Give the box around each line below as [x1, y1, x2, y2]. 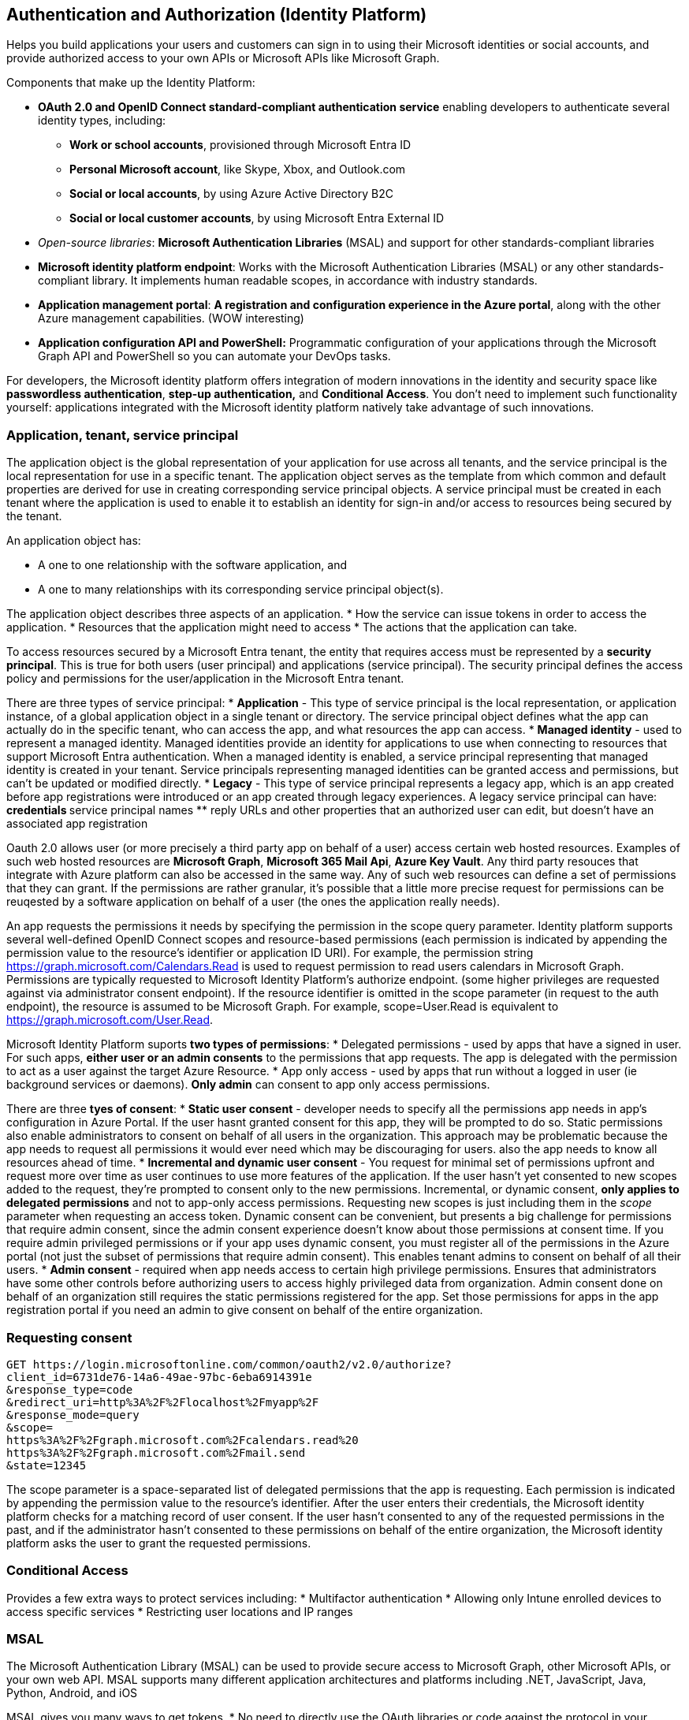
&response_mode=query [6, 1408, 140, 1421]
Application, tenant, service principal [6, 426, 239, 443]
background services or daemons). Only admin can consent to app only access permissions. [6, 1078, 490, 1092]
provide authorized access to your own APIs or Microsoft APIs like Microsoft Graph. [6, 51, 440, 65]
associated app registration [6, 817, 148, 831]
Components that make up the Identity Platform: [6, 76, 255, 90]
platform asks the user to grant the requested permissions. [6, 1536, 311, 1550]
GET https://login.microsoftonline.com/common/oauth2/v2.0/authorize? [6, 1357, 452, 1371]
